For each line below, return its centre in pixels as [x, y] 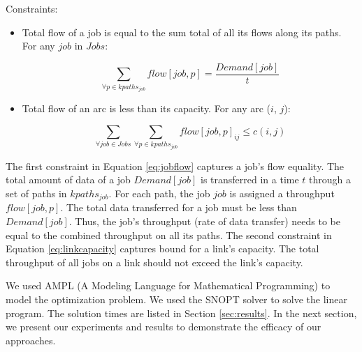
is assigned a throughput [282, 193]
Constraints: [32, 8]
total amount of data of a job [68, 179]
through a [330, 179]
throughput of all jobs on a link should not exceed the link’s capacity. [154, 262]
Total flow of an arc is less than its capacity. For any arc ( [146, 108]
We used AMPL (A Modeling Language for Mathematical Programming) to [168, 285]
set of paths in [36, 193]
